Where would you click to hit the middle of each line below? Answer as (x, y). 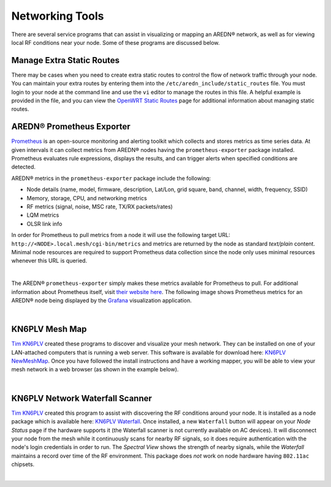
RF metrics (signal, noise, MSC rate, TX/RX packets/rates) (100, 207)
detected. (24, 167)
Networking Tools (58, 16)
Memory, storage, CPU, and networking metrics (87, 198)
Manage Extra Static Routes (65, 60)
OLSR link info (44, 224)
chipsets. (23, 464)
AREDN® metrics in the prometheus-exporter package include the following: (111, 178)
